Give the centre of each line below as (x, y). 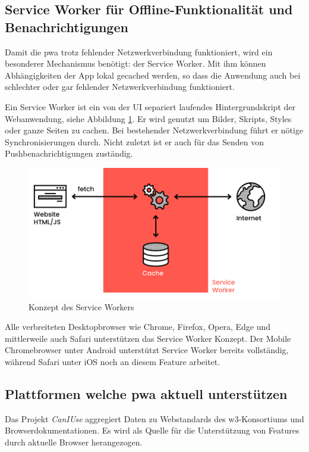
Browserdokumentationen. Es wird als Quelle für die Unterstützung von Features (152, 430)
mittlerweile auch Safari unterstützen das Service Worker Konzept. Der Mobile (148, 338)
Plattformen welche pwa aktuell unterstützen (146, 394)
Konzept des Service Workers (81, 306)
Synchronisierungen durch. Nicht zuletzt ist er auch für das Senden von (135, 141)
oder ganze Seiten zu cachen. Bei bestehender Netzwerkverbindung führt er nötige (154, 130)
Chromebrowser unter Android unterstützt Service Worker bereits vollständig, (147, 350)
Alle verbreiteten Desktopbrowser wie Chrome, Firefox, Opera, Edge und (138, 327)
